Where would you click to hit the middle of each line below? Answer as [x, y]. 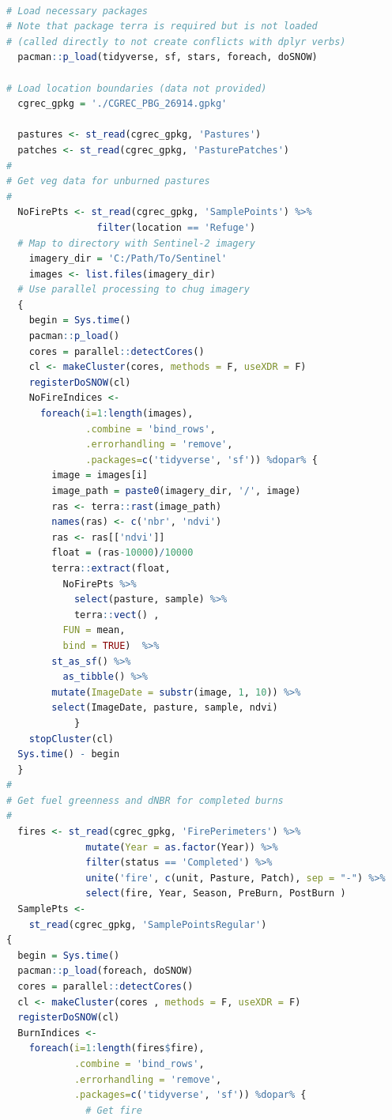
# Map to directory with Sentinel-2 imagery [136, 243]
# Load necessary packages [77, 11]
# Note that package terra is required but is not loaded [162, 26]
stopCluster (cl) [72, 739]
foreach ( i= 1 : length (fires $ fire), [117, 1048]
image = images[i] [100, 475]
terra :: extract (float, [111, 568]
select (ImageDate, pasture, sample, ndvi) [165, 708]
